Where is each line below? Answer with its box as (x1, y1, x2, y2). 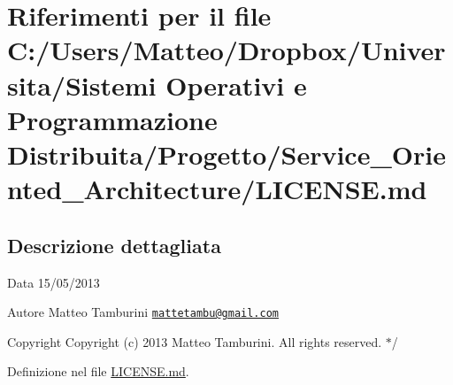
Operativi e (165, 66, 307, 103)
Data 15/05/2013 (7, 273, 100, 291)
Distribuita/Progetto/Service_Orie (7, 135, 446, 172)
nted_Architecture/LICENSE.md (7, 171, 427, 207)
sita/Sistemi (7, 66, 157, 103)
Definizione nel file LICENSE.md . (7, 362, 189, 381)
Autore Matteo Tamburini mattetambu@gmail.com (7, 303, 280, 321)
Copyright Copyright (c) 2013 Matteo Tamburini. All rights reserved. (7, 332, 382, 350)
